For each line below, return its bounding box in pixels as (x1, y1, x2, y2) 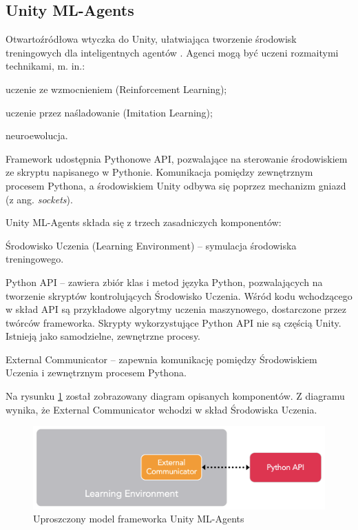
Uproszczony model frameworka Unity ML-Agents (33, 511, 244, 526)
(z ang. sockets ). (6, 192, 73, 206)
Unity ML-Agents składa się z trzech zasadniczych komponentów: (6, 215, 282, 230)
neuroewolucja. (6, 128, 68, 143)
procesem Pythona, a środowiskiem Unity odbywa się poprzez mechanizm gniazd (6, 178, 346, 192)
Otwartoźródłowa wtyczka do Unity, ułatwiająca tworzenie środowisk (6, 32, 297, 46)
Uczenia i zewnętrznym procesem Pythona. (6, 365, 187, 380)
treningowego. (6, 252, 64, 266)
